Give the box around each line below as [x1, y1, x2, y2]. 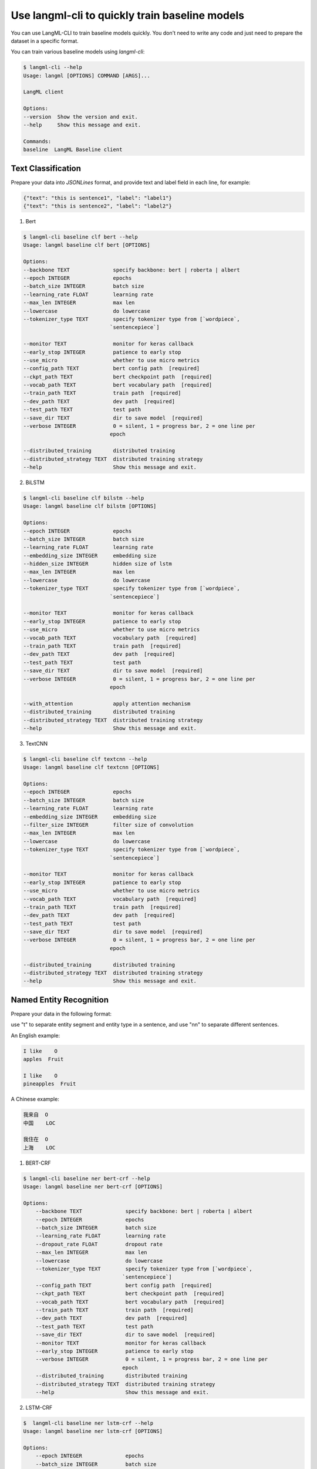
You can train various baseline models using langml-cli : [11, 48, 145, 55]
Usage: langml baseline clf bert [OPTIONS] [23, 242, 151, 249]
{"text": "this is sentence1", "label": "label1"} [23, 194, 173, 201]
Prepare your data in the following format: [11, 1010, 112, 1017]
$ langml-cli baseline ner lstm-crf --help [23, 1420, 154, 1426]
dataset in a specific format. [11, 37, 79, 44]
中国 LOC [23, 1119, 56, 1126]
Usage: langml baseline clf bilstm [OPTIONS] [23, 503, 157, 509]
